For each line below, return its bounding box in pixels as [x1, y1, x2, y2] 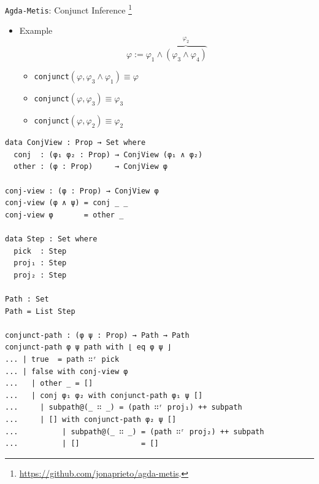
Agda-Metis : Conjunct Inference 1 [5, 2, 132, 16]
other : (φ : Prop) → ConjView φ [13, 162, 167, 171]
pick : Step [13, 246, 67, 256]
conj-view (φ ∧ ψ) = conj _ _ [5, 198, 128, 208]
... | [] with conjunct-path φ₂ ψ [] [5, 415, 177, 424]
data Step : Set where [5, 235, 98, 244]
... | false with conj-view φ [5, 367, 128, 376]
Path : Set [5, 295, 49, 304]
